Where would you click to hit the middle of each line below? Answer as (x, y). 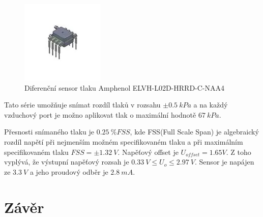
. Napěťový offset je (148, 152)
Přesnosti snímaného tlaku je (49, 132)
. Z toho (239, 152)
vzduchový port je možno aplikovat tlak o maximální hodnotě (100, 114)
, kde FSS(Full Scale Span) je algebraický (194, 132)
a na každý (211, 105)
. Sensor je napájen (225, 162)
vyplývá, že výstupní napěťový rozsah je (67, 162)
